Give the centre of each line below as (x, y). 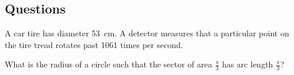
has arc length (247, 64)
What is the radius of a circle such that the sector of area (108, 64)
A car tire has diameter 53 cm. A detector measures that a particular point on (147, 33)
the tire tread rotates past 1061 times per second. (94, 44)
